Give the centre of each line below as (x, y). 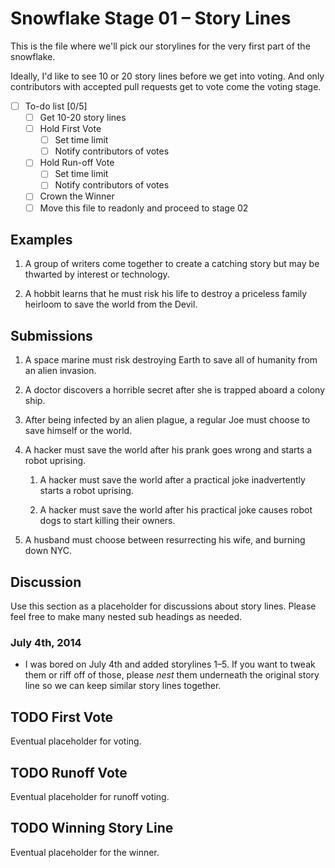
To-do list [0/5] (56, 106)
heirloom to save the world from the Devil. (111, 304)
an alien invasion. (60, 371)
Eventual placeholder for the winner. (85, 852)
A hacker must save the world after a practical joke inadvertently (172, 480)
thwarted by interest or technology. (97, 274)
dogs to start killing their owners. (107, 521)
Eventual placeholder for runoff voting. (90, 796)
